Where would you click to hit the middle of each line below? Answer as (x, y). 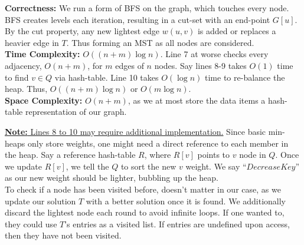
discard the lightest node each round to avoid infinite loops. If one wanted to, (145, 212)
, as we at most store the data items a (197, 100)
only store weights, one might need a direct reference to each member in (158, 143)
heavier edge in (32, 42)
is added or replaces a (237, 31)
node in (253, 155)
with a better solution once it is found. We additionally (186, 201)
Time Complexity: (43, 54)
